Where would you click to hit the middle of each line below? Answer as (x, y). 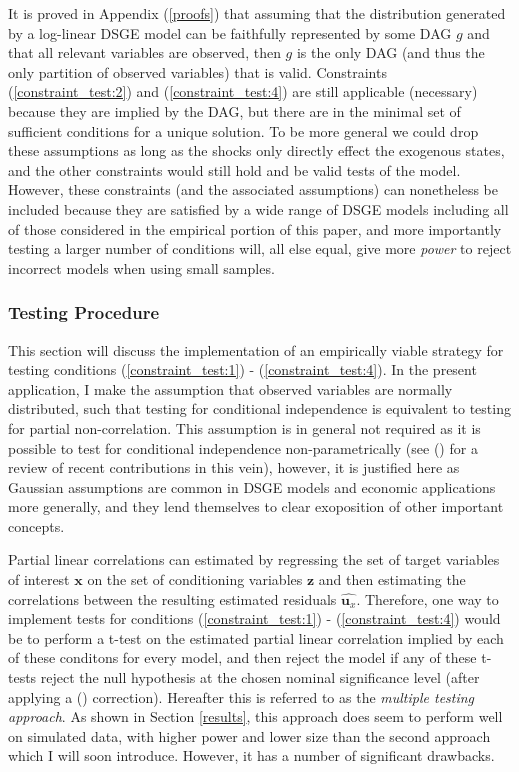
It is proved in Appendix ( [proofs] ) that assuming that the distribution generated (257, 13)
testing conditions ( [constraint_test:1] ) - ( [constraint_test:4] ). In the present (242, 369)
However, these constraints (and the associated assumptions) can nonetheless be (253, 189)
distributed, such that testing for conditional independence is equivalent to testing (259, 408)
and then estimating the (392, 579)
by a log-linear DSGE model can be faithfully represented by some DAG (230, 32)
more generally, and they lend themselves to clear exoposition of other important (256, 506)
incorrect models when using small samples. (141, 267)
